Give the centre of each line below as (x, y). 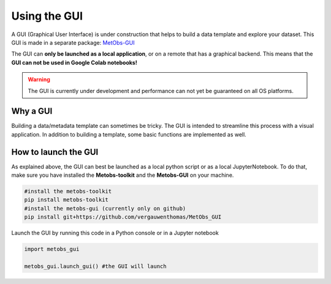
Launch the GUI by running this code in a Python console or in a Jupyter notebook (115, 233)
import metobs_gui (52, 249)
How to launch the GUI (55, 152)
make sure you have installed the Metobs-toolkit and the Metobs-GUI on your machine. (123, 175)
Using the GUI (47, 16)
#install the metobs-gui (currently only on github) (105, 208)
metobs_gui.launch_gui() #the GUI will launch (95, 266)
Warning (39, 80)
